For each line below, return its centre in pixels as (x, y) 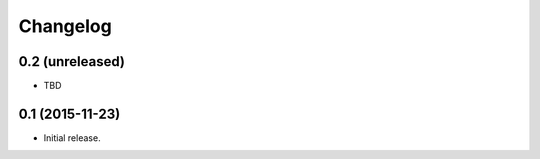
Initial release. (72, 137)
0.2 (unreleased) (71, 61)
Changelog (65, 26)
